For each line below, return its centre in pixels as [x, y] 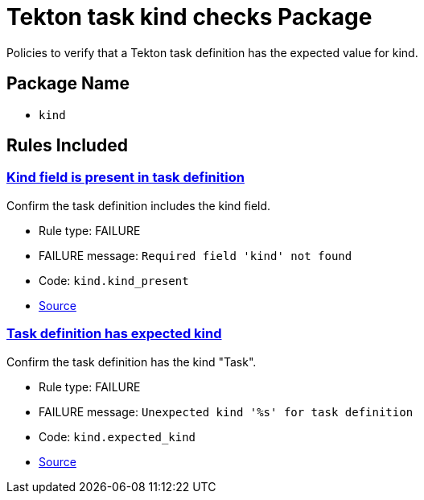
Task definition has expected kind [114, 334]
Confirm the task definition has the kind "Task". [132, 362]
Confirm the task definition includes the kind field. [139, 205]
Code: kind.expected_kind [117, 436]
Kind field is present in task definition [126, 178]
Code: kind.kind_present [114, 280]
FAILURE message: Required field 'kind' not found [196, 255]
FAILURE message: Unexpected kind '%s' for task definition [226, 411]
